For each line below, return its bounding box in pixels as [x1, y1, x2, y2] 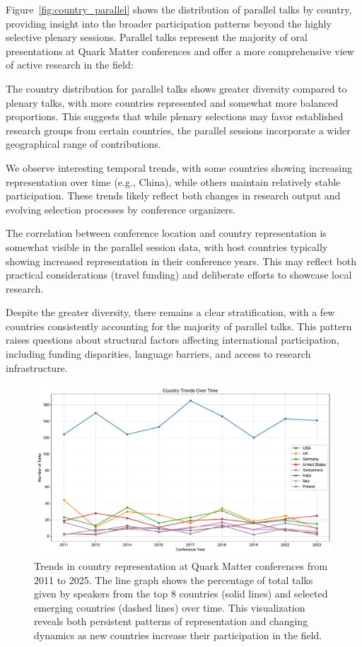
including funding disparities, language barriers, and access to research [6, 346, 311, 361]
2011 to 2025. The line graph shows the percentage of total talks [34, 572, 313, 587]
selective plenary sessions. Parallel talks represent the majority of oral [6, 30, 308, 45]
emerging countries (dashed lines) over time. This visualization [34, 600, 305, 614]
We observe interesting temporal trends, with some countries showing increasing [6, 160, 352, 175]
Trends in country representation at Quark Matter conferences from [34, 559, 328, 573]
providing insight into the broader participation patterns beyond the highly [6, 16, 332, 30]
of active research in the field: [6, 57, 134, 72]
